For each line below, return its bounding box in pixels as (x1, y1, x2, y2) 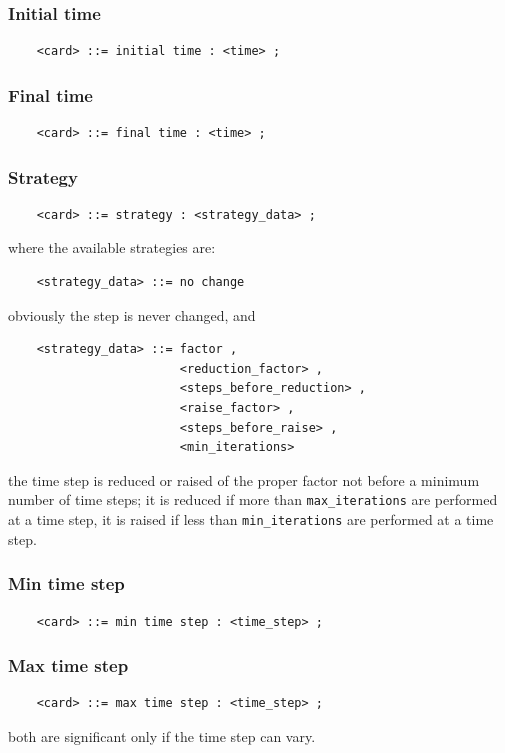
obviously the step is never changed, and (8, 304, 256, 325)
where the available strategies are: (8, 237, 216, 258)
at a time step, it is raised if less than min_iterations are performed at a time (8, 509, 494, 530)
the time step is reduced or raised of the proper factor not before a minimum (8, 469, 480, 490)
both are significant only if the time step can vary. (8, 725, 316, 746)
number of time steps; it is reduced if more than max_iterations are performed (8, 489, 498, 510)
